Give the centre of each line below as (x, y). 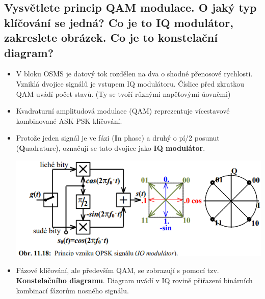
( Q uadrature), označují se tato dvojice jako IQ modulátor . (111, 147)
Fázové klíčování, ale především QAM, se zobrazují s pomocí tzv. (117, 270)
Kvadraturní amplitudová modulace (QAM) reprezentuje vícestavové (123, 111)
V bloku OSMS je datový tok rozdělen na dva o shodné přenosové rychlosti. (134, 74)
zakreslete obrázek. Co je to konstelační (111, 37)
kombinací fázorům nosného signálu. (72, 290)
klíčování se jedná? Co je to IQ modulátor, (119, 22)
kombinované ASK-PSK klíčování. (69, 120)
